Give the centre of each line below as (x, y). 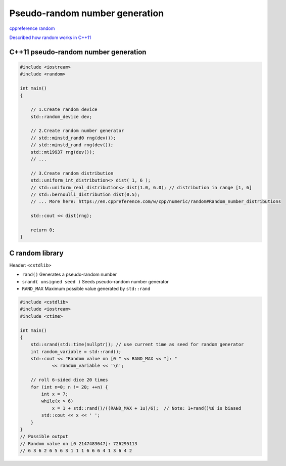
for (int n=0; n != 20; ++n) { (69, 387)
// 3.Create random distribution (72, 173)
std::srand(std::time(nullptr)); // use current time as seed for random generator (137, 345)
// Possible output (44, 437)
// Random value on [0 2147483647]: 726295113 (79, 443)
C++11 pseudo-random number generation (78, 52)
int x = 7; (55, 394)
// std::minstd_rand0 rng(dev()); (73, 138)
